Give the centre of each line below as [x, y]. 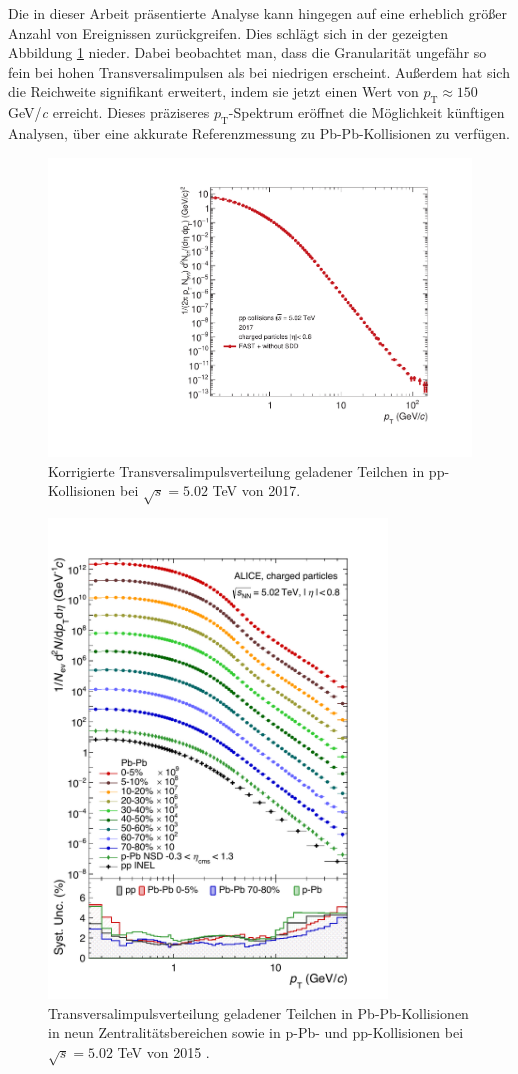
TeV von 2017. [256, 490]
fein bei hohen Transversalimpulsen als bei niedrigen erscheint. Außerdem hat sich [259, 71]
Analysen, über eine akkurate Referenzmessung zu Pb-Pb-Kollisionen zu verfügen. [259, 132]
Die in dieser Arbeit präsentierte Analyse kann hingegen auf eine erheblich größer [257, 13]
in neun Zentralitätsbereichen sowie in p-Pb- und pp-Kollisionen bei [256, 1032]
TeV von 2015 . [163, 1052]
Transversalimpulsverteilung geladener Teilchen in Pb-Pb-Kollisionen [258, 1012]
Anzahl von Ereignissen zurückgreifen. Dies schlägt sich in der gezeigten [228, 32]
